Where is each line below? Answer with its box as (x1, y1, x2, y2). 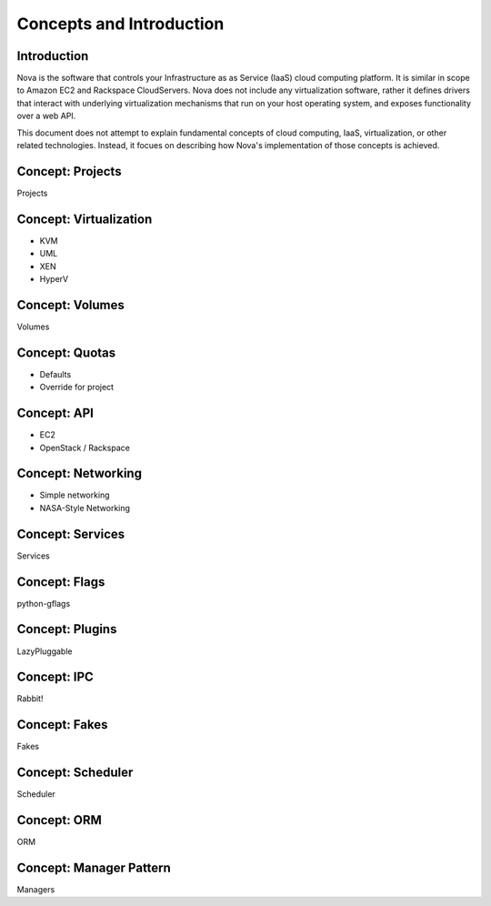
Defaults (39, 368, 72, 379)
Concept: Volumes (16, 297, 125, 313)
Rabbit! (16, 693, 44, 704)
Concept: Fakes (16, 717, 108, 732)
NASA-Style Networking (39, 502, 131, 513)
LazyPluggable (16, 646, 73, 657)
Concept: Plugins (16, 621, 117, 637)
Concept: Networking (16, 466, 143, 481)
